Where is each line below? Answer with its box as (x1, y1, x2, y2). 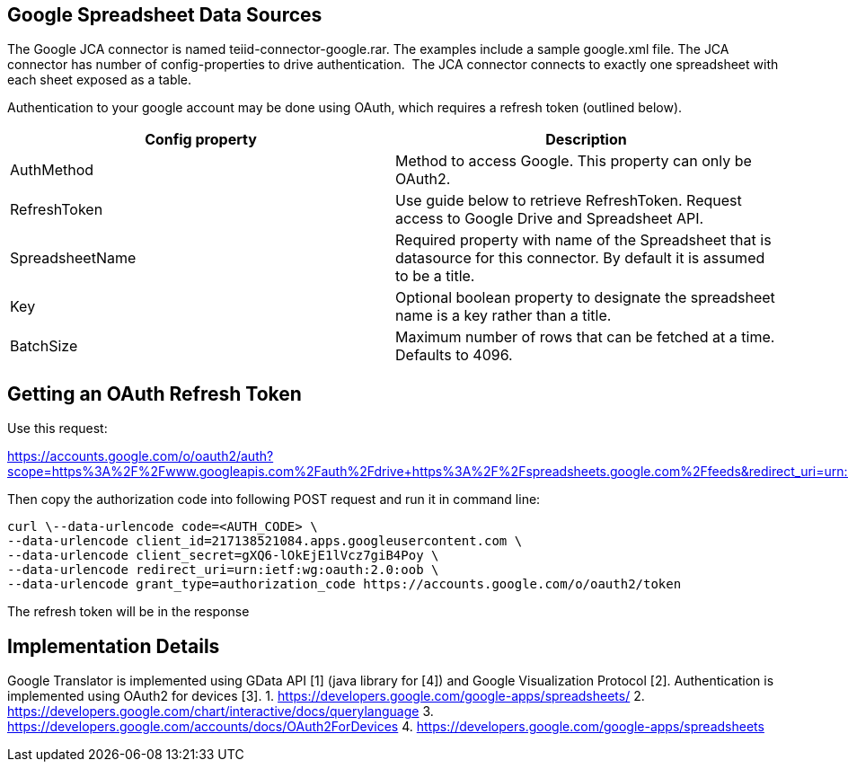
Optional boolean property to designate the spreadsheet (395, 288, 775, 307)
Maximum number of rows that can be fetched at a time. (395, 328, 775, 347)
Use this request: (7, 420, 108, 437)
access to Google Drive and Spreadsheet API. (395, 209, 704, 228)
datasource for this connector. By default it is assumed (395, 249, 765, 268)
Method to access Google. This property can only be (395, 152, 752, 171)
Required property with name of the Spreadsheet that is (395, 231, 772, 250)
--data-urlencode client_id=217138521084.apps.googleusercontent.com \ (7, 534, 523, 549)
